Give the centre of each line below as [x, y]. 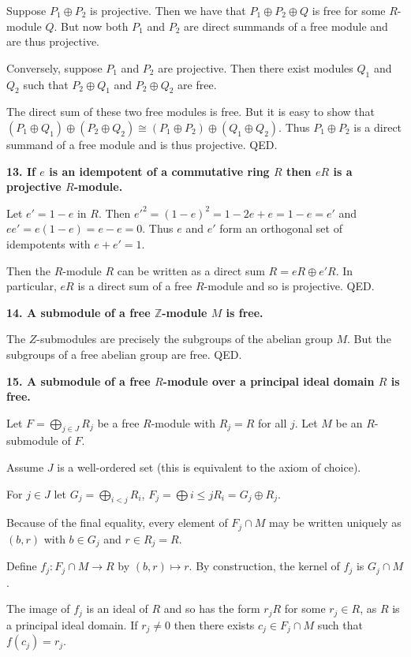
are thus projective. [53, 41]
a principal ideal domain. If [72, 624]
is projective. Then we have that [168, 10]
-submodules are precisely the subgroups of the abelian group [185, 339]
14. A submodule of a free [78, 312]
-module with [183, 422]
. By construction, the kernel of [264, 566]
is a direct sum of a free [135, 286]
